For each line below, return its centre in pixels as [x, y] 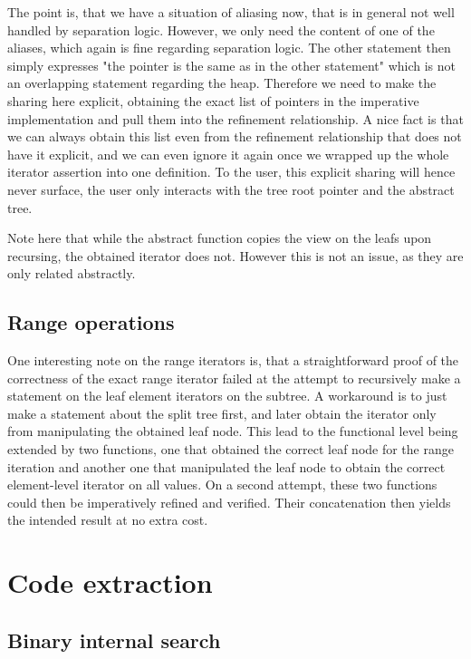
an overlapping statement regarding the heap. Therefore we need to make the [222, 83]
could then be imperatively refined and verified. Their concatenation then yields [229, 502]
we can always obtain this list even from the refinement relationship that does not [235, 136]
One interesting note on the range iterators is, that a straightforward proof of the [233, 360]
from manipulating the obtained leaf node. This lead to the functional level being [233, 431]
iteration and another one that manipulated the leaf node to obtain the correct [226, 466]
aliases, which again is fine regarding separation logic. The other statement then [229, 48]
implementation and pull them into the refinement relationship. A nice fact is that [235, 118]
